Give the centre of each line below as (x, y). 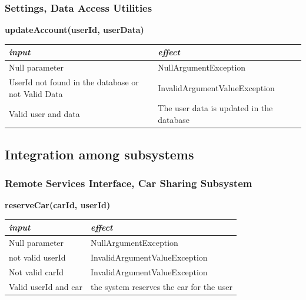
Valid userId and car (46, 286)
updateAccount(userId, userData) (74, 30)
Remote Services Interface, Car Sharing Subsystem (129, 183)
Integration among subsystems (99, 154)
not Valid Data (36, 93)
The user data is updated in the (215, 108)
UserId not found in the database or (74, 82)
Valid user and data (44, 114)
